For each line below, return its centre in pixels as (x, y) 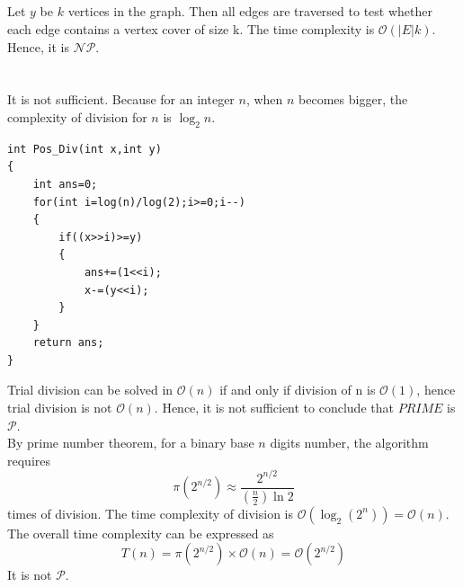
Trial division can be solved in (90, 390)
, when (264, 99)
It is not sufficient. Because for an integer (121, 99)
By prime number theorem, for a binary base (131, 443)
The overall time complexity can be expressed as (141, 533)
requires (29, 460)
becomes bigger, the (353, 99)
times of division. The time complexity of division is (151, 513)
